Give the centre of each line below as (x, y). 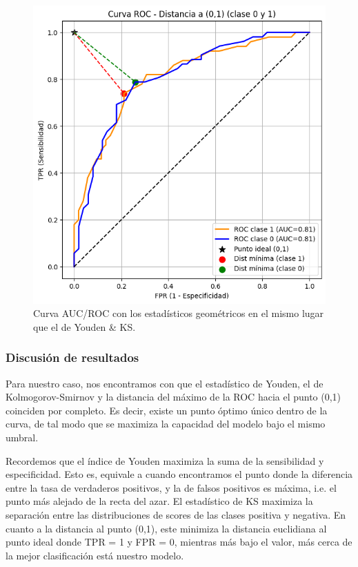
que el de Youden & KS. (84, 326)
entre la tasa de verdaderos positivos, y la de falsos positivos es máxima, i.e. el (171, 487)
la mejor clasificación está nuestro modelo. (95, 555)
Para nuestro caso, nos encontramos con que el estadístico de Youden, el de (165, 383)
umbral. (22, 437)
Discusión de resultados (72, 357)
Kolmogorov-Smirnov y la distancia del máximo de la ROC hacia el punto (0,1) (173, 397)
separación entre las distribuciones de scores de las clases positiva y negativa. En (176, 514)
